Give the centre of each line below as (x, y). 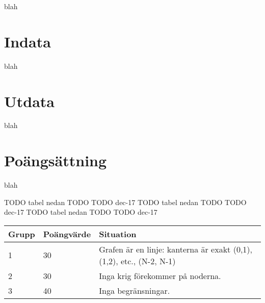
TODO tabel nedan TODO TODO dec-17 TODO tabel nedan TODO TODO (125, 202)
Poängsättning (56, 160)
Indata (28, 41)
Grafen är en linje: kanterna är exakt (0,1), (176, 249)
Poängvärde (67, 234)
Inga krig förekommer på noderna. (160, 275)
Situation (118, 234)
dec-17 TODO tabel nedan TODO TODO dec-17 (81, 212)
